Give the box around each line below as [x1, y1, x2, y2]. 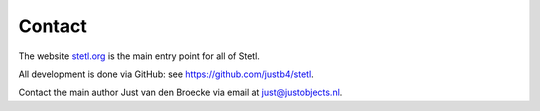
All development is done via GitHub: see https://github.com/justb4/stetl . [18, 68, 314, 80]
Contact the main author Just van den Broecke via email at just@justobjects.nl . [18, 86, 343, 99]
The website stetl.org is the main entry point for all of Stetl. [18, 50, 260, 62]
